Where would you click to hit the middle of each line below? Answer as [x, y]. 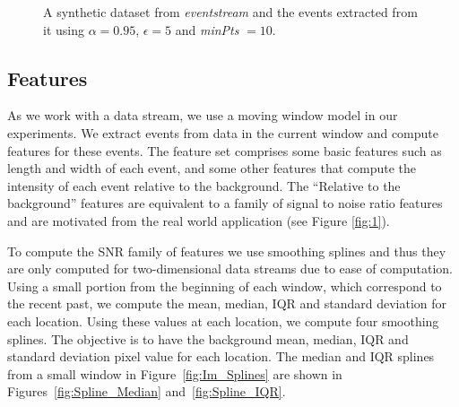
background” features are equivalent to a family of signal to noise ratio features [225, 203]
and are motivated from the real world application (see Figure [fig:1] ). [199, 220]
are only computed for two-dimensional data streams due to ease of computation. [230, 268]
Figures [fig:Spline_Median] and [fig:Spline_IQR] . [147, 391]
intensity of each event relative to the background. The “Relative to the [204, 185]
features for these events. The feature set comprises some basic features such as [225, 150]
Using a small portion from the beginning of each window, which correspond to [225, 286]
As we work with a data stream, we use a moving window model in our [203, 115]
